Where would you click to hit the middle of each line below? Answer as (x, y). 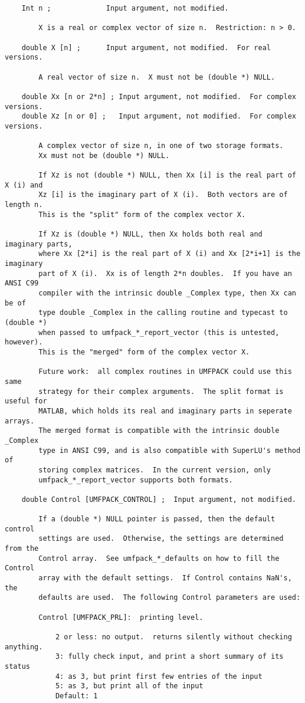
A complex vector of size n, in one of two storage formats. (161, 146)
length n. (24, 205)
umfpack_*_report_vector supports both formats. (136, 480)
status (17, 666)
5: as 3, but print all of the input (129, 686)
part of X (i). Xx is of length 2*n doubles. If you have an (165, 273)
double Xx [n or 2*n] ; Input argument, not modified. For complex (159, 96)
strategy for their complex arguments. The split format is (161, 391)
